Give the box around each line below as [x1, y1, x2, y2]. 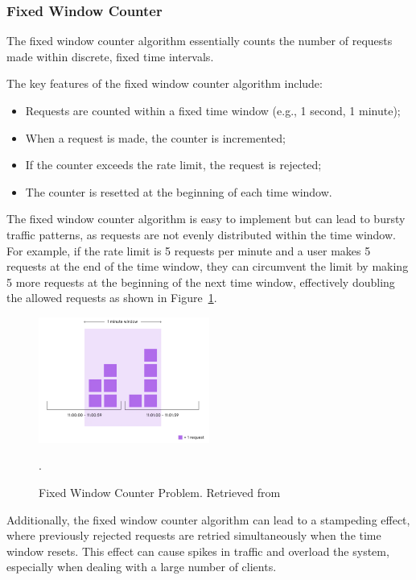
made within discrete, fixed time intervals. [6, 48, 214, 64]
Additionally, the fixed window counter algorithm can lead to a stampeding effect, [6, 511, 410, 528]
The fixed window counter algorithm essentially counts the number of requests [6, 32, 393, 49]
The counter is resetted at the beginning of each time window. [25, 183, 332, 200]
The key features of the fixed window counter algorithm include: [6, 75, 323, 92]
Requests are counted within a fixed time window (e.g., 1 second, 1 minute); [25, 102, 401, 118]
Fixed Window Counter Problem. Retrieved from [39, 484, 281, 501]
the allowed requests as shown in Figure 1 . [6, 289, 217, 306]
